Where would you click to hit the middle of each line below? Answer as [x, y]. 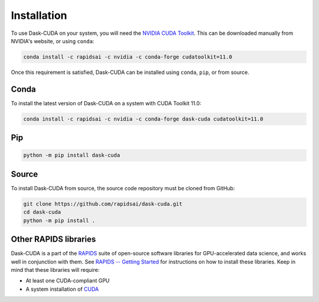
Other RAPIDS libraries [53, 239]
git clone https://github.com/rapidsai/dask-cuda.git [103, 204]
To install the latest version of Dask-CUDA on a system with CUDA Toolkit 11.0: [106, 103]
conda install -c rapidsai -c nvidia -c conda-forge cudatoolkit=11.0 [128, 57]
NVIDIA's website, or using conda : [53, 41]
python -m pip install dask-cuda [72, 155]
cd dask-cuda [42, 212]
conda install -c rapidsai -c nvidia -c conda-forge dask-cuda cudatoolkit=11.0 [143, 119]
